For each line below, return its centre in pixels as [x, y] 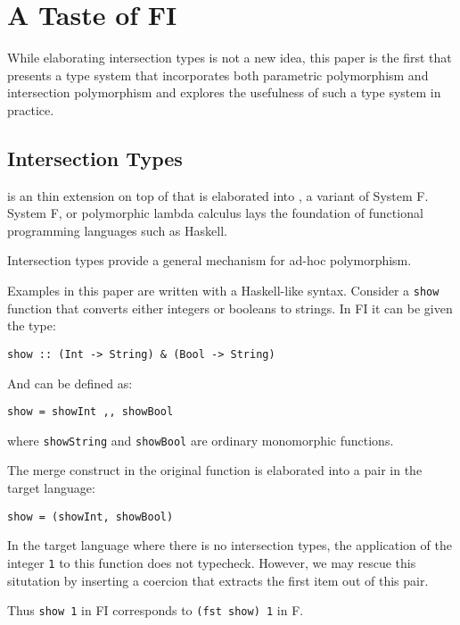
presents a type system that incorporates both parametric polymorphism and [218, 75]
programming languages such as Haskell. [117, 230]
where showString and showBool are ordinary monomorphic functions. [201, 440]
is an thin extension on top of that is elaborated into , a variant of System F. [218, 195]
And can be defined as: [70, 383]
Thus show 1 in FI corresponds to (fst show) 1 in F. [156, 610]
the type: [32, 325]
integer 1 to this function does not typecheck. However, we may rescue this [212, 562]
